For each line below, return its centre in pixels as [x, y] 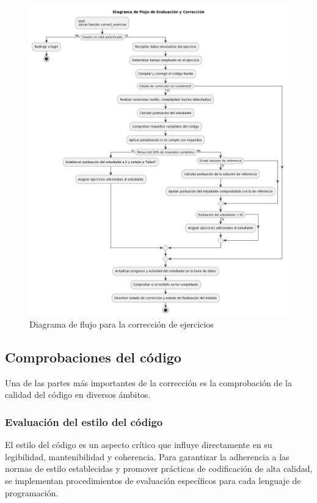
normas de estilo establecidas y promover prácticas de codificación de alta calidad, [159, 468]
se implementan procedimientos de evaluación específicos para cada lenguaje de [153, 480]
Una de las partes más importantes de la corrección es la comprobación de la [148, 382]
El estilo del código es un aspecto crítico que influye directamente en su [139, 445]
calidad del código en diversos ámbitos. [78, 395]
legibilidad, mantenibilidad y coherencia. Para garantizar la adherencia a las [147, 456]
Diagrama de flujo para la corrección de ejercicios [122, 324]
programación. [32, 492]
